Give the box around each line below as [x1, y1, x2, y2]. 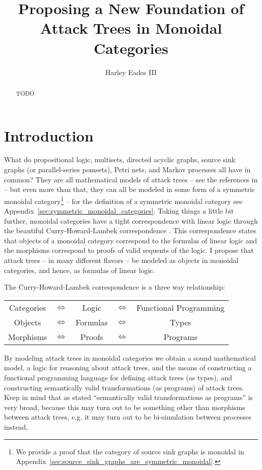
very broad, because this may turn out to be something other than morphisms [4, 401, 245, 412]
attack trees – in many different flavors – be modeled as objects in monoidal [4, 255, 239, 265]
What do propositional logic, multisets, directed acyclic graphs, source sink [4, 154, 236, 165]
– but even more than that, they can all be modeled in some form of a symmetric [4, 184, 255, 194]
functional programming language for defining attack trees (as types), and [4, 372, 232, 383]
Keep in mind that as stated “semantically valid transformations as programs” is [4, 392, 253, 402]
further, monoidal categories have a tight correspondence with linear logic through [4, 215, 258, 226]
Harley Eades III [105, 66, 157, 77]
